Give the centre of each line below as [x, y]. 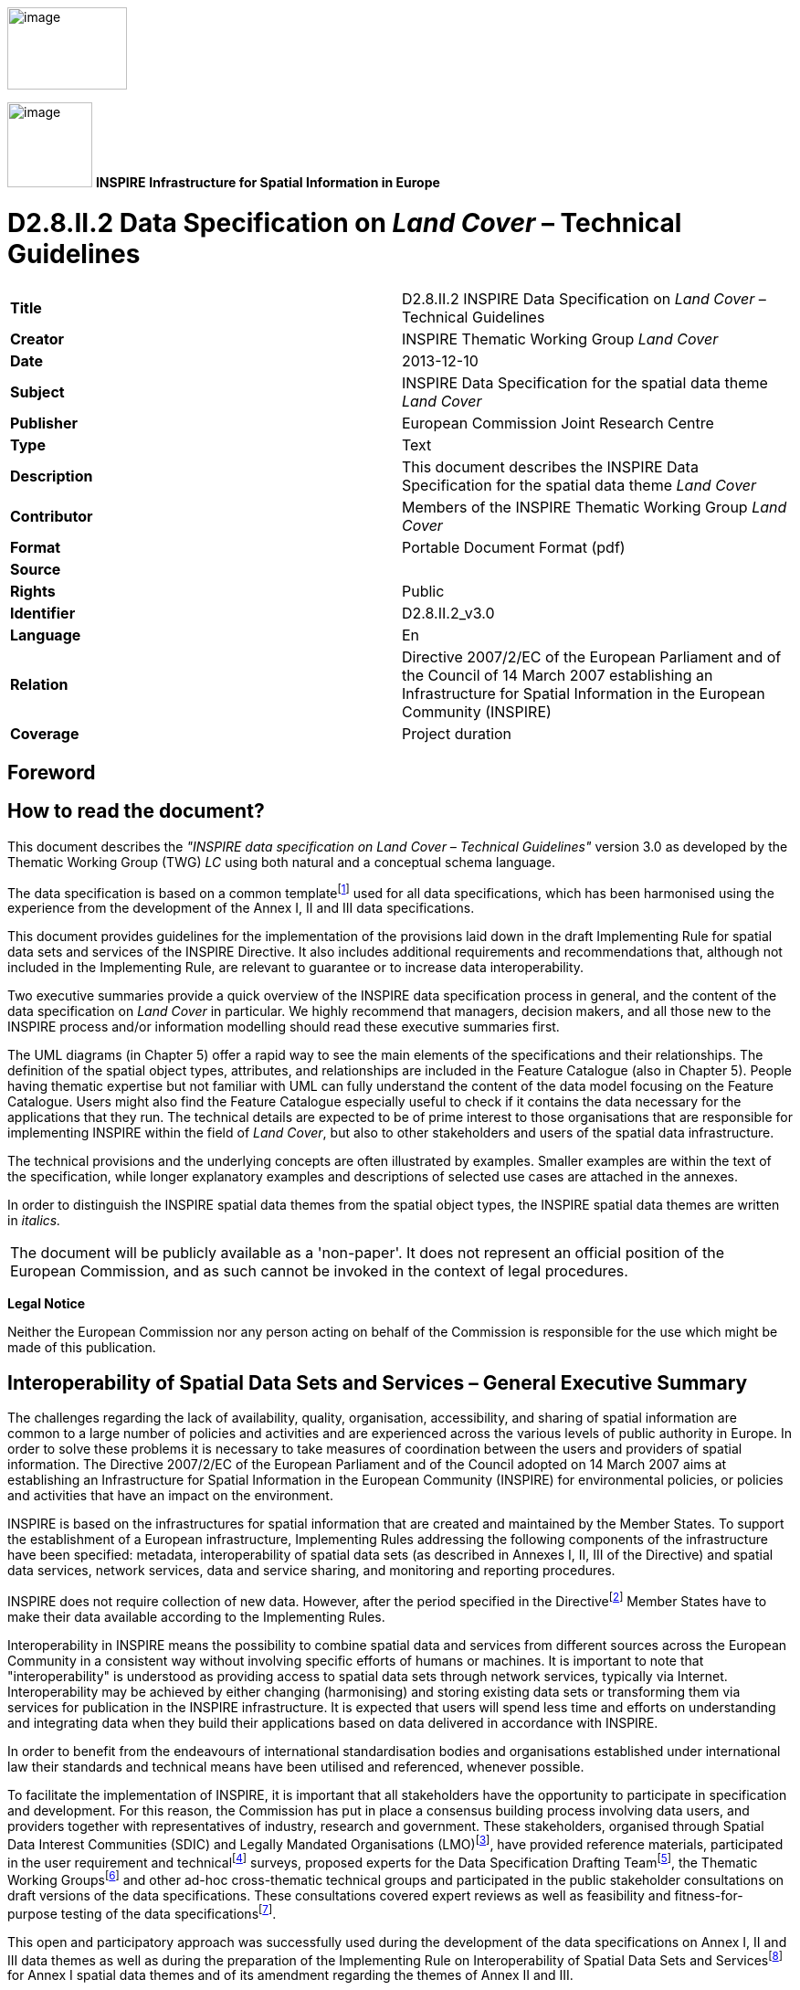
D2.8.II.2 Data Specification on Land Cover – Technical [345, 222]
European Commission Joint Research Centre [558, 423]
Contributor [52, 516]
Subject [37, 392]
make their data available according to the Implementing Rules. [196, 1616]
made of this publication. [82, 1348]
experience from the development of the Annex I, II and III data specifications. [241, 908]
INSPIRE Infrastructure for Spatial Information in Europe [268, 182]
